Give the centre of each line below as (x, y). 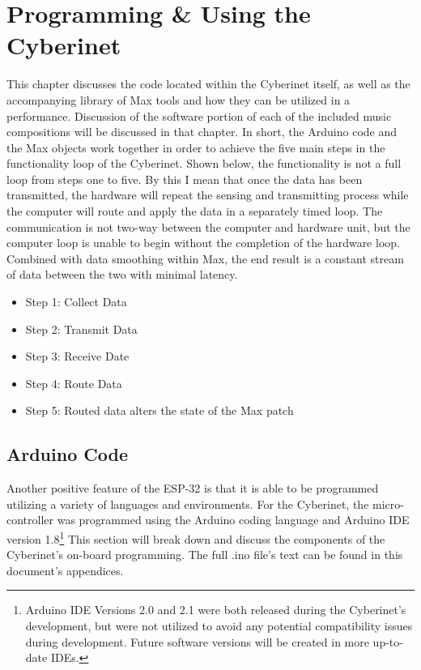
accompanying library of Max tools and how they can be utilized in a (179, 99)
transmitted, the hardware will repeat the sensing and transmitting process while (208, 195)
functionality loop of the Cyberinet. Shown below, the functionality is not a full (204, 163)
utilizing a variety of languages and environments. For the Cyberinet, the (188, 504)
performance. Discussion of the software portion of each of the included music (199, 115)
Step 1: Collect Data (76, 302)
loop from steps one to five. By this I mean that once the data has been (185, 179)
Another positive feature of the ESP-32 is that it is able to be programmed (193, 488)
